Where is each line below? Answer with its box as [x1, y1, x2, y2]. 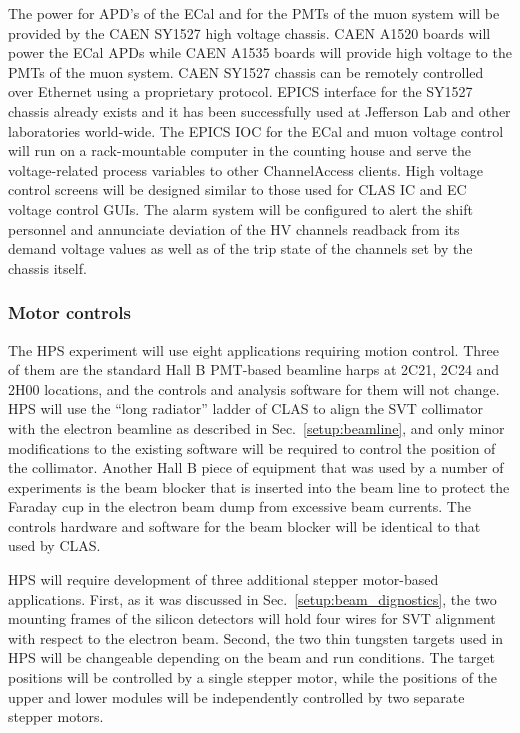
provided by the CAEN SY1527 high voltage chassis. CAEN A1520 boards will [8, 22, 491, 43]
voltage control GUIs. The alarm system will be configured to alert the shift [8, 198, 473, 219]
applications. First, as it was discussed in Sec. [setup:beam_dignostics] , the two [8, 588, 497, 609]
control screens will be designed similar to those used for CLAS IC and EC [8, 179, 467, 200]
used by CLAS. [8, 535, 101, 556]
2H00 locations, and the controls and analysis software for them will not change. [8, 378, 500, 399]
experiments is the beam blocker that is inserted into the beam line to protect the [8, 476, 510, 497]
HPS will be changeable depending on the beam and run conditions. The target [8, 647, 495, 668]
